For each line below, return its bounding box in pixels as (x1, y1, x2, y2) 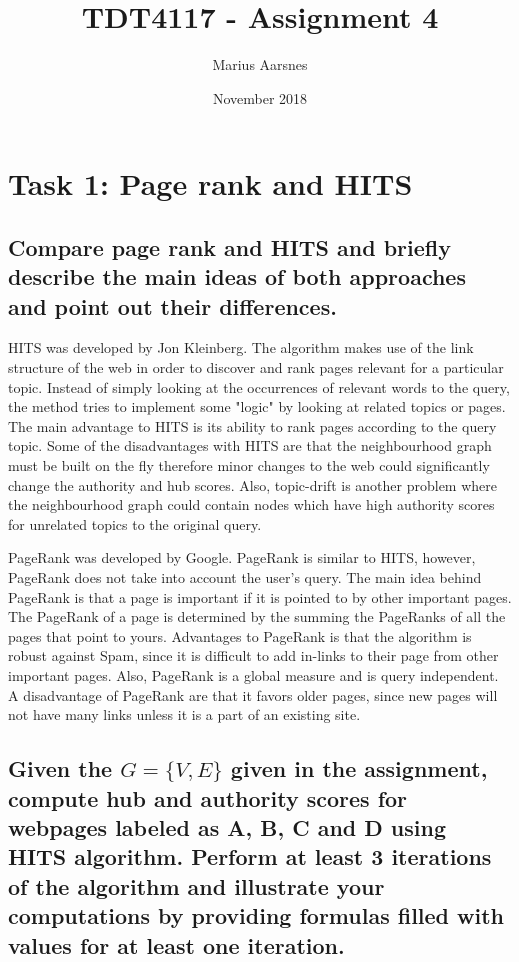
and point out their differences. (8, 290, 337, 321)
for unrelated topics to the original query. (8, 513, 262, 534)
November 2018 (212, 87, 308, 108)
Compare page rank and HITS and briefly (8, 231, 451, 262)
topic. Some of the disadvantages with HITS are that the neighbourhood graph (8, 435, 492, 456)
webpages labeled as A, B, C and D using (8, 811, 447, 842)
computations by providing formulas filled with (8, 900, 505, 931)
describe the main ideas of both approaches (8, 261, 466, 292)
